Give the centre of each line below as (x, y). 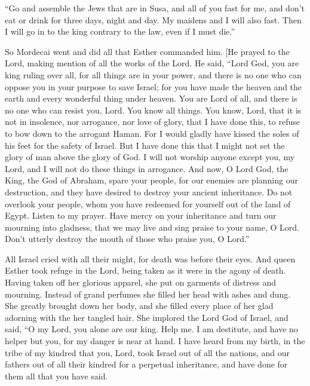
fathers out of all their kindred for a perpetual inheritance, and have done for (146, 364)
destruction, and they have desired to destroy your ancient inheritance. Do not (149, 192)
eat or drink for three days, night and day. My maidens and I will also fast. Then (153, 19)
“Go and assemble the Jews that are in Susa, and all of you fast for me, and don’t (155, 8)
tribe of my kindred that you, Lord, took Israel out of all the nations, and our (147, 352)
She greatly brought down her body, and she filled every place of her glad (139, 306)
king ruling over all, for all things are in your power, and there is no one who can (153, 74)
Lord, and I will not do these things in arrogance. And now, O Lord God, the (147, 168)
